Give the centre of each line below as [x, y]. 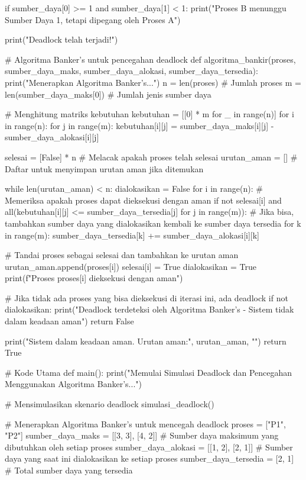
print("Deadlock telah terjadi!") [61, 39]
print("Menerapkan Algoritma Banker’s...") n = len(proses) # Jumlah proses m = [153, 82]
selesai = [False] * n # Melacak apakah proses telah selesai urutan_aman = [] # [151, 157]
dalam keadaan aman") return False [69, 321]
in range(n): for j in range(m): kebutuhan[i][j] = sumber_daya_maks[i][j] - [139, 125]
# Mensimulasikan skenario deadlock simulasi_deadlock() [110, 404]
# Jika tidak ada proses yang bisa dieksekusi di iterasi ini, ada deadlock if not [147, 297]
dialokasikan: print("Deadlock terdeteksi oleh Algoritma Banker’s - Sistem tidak [149, 309]
